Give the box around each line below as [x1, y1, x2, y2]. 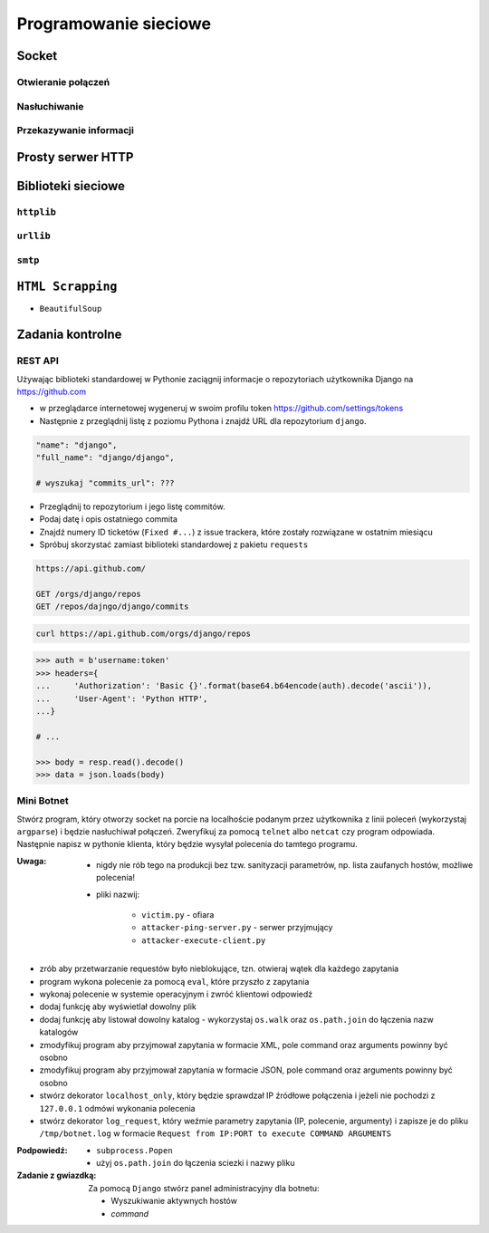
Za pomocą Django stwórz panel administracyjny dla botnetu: [88, 1182, 321, 1193]
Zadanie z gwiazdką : [16, 1170, 97, 1181]
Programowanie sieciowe [16, 14, 212, 34]
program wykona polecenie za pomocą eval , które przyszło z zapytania [39, 976, 310, 987]
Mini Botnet [16, 795, 69, 807]
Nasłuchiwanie [16, 100, 84, 112]
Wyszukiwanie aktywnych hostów [110, 1196, 237, 1207]
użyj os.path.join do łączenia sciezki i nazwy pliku [96, 1158, 295, 1169]
